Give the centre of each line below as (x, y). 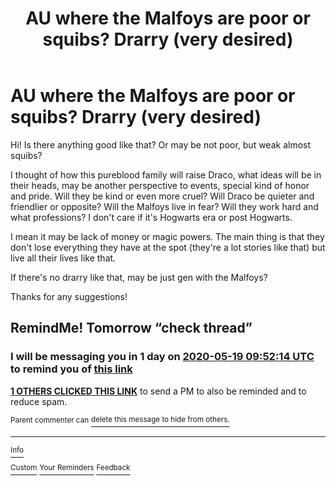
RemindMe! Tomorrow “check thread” (131, 328)
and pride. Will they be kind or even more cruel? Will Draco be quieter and (162, 196)
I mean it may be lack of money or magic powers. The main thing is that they (167, 236)
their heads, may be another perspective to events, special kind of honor (160, 185)
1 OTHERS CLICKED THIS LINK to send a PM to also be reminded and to (158, 391)
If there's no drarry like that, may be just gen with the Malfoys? (139, 277)
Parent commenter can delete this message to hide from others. (120, 420)
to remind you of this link (71, 369)
